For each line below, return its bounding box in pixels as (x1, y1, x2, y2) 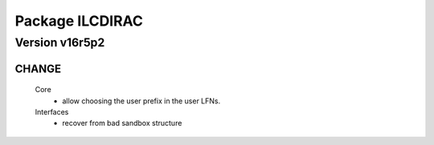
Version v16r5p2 (14, 35, 105, 50)
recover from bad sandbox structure (62, 119, 182, 128)
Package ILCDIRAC (14, 12, 144, 30)
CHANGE (14, 62, 62, 75)
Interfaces (35, 107, 69, 116)
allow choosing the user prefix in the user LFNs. (62, 96, 221, 106)
